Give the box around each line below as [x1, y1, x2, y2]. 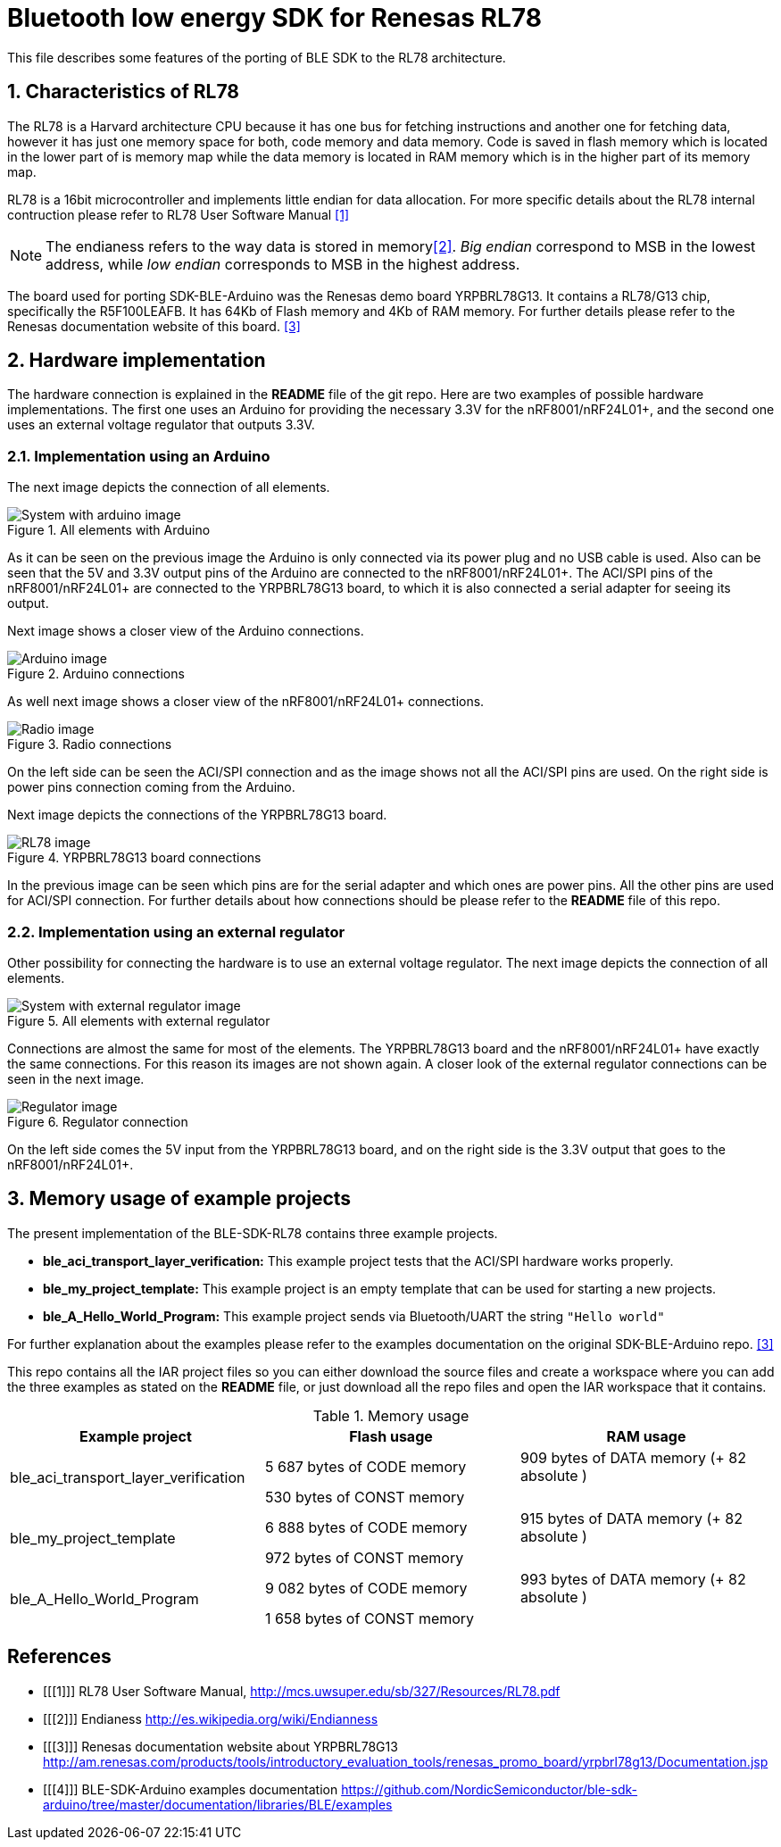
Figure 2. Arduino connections [7, 666, 185, 682]
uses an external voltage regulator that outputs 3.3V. [7, 417, 315, 433]
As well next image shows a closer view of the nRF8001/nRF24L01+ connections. [7, 694, 485, 710]
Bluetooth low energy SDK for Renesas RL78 [7, 3, 542, 33]
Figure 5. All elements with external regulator [7, 1012, 270, 1028]
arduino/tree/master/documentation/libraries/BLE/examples [43, 1796, 393, 1812]
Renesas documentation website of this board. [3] [7, 318, 301, 334]
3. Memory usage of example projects [7, 1187, 352, 1211]
